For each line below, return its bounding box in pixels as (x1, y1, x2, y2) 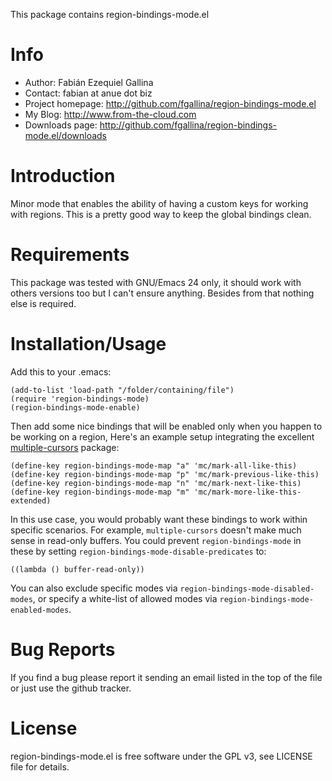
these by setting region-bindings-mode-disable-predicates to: (10, 545, 267, 557)
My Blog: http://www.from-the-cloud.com (24, 108, 197, 120)
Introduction (10, 165, 116, 188)
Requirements (10, 244, 130, 266)
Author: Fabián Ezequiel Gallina (24, 76, 154, 88)
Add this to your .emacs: (10, 365, 112, 378)
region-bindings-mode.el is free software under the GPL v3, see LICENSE (10, 750, 313, 762)
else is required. (10, 297, 77, 309)
